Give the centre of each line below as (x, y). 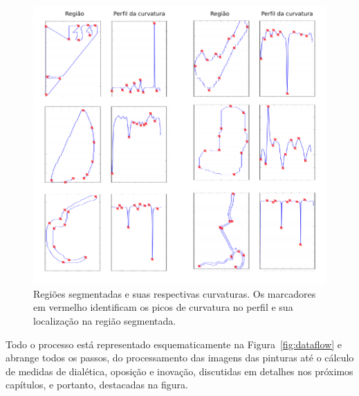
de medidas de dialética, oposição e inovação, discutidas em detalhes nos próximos (179, 371)
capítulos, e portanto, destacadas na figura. (97, 385)
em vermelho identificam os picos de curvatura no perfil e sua (163, 307)
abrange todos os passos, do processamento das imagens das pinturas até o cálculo (180, 358)
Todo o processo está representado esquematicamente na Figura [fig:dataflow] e (174, 344)
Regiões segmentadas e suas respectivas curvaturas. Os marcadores (175, 293)
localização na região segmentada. (105, 320)
